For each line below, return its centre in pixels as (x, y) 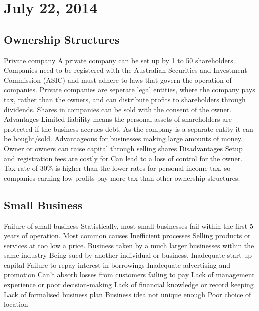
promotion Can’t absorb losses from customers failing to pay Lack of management (129, 275)
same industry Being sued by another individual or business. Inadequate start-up (128, 255)
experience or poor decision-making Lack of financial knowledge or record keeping (129, 285)
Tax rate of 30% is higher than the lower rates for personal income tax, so (117, 168)
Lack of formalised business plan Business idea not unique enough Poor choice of (128, 294)
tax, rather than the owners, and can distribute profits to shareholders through (125, 99)
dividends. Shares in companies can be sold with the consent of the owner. (118, 109)
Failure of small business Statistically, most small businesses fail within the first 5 (129, 226)
